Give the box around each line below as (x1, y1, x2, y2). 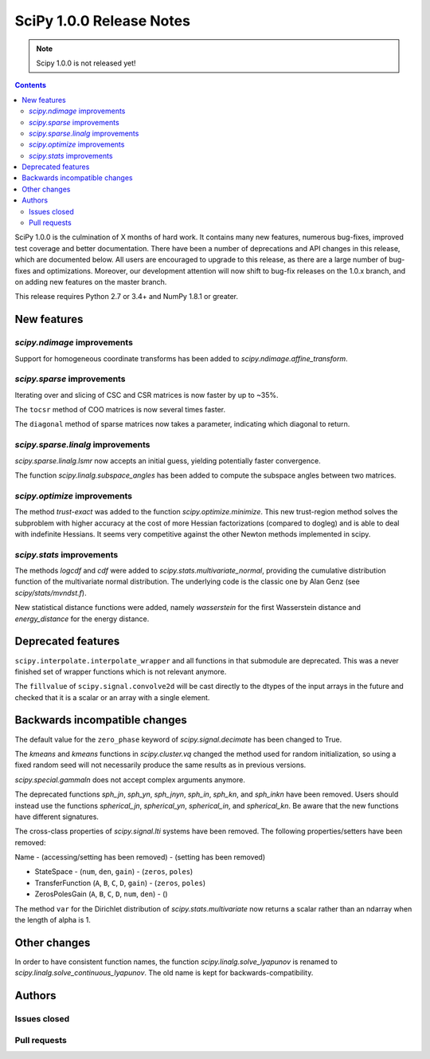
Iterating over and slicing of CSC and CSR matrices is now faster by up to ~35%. (14, 390, 279, 400)
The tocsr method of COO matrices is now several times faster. (14, 405, 226, 415)
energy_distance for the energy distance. (14, 614, 150, 624)
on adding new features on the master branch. (14, 277, 167, 286)
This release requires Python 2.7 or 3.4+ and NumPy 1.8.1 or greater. (14, 292, 239, 301)
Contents (14, 81, 47, 90)
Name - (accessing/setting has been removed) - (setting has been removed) (14, 852, 266, 862)
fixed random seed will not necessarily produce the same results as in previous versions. (14, 760, 307, 770)
